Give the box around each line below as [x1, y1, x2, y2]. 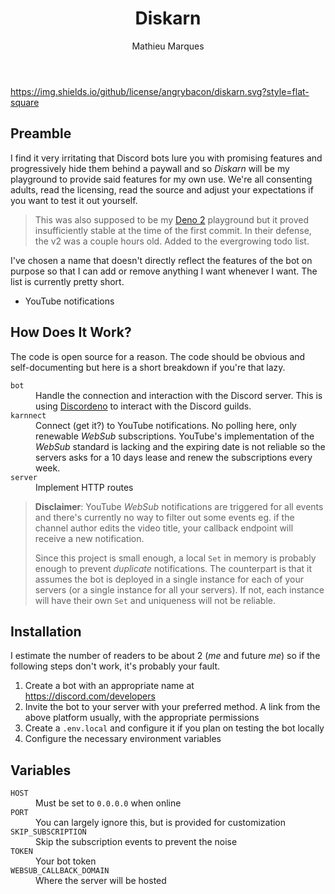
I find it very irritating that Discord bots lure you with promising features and [10, 152, 323, 164]
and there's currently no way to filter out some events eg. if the [34, 511, 295, 523]
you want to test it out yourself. [10, 194, 138, 206]
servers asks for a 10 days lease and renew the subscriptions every [35, 451, 313, 463]
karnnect [10, 410, 47, 421]
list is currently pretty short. [10, 275, 125, 287]
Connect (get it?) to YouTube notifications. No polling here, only [35, 419, 297, 431]
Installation [10, 623, 82, 640]
